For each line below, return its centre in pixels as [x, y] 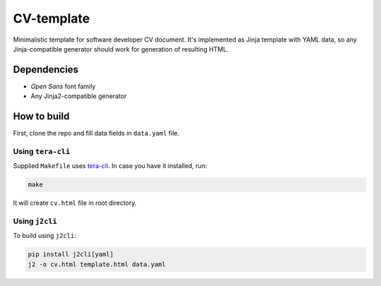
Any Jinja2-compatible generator [79, 96]
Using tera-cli [42, 151]
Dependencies [46, 70]
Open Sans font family [63, 86]
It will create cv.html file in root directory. [75, 203]
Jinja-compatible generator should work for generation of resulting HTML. [121, 49]
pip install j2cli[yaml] [71, 255]
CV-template [52, 18]
